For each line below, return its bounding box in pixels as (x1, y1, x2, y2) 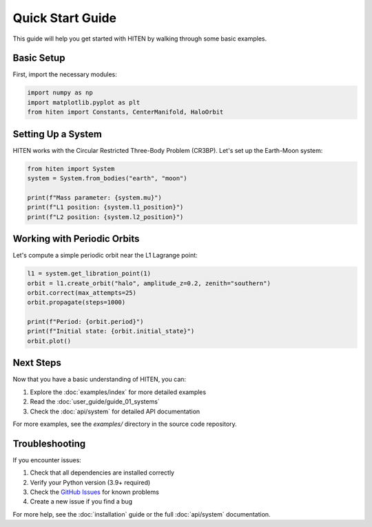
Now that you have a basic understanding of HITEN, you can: (12, 375, 186, 384)
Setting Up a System (12, 128, 103, 140)
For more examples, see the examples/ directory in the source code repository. (12, 420, 237, 428)
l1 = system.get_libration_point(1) (27, 269, 152, 278)
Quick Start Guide (12, 10, 117, 25)
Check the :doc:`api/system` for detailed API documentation (30, 407, 200, 415)
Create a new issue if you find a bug (30, 497, 133, 506)
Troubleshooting (12, 437, 86, 449)
